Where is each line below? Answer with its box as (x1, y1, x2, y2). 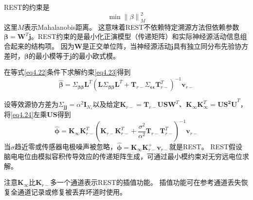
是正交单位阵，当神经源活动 (82, 41, 171, 51)
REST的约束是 (4, 2, 50, 12)
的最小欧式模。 (72, 50, 120, 60)
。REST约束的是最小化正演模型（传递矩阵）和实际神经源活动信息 (31, 31, 240, 41)
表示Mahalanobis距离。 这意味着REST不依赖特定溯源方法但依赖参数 (24, 21, 239, 32)
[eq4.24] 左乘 (11, 109, 47, 120)
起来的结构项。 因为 (10, 41, 74, 51)
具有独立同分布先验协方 (173, 41, 249, 51)
